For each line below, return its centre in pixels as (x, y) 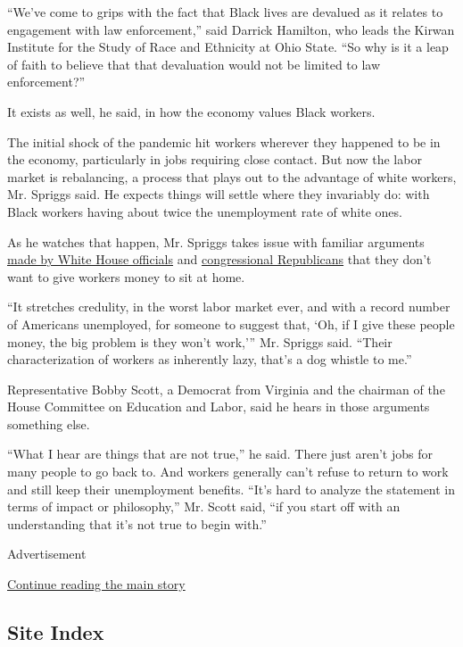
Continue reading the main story (96, 584)
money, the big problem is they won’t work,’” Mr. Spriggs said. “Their (200, 341)
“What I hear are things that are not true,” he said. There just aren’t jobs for (220, 454)
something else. (49, 423)
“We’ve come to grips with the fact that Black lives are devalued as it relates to (225, 12)
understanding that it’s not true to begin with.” (137, 523)
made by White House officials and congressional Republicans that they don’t (219, 259)
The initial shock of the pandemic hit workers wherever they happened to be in (224, 141)
